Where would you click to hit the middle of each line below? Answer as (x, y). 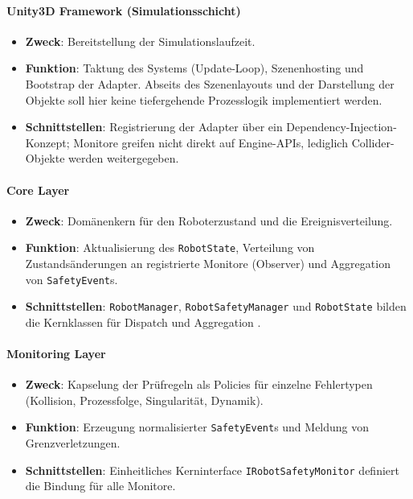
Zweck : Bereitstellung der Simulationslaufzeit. (140, 41)
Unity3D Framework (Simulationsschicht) (124, 10)
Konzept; (47, 142)
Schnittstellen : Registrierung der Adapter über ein (154, 127)
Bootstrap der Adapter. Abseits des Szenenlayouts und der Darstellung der (210, 83)
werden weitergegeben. (124, 158)
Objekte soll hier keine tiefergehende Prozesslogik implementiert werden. (204, 99)
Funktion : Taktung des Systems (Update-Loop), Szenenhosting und (194, 68)
